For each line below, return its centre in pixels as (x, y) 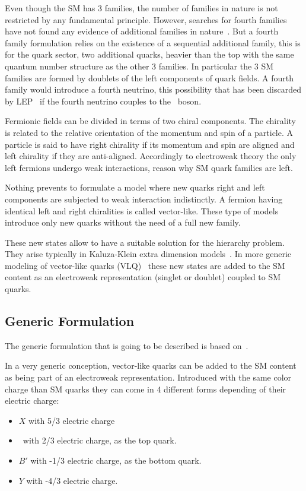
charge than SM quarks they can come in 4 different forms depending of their (146, 389)
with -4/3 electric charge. (72, 480)
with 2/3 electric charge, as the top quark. (100, 440)
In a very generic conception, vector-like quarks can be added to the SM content (151, 365)
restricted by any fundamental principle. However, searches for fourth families (146, 19)
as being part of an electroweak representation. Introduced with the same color (148, 377)
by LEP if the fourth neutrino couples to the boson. (103, 101)
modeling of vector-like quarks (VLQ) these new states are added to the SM (145, 265)
